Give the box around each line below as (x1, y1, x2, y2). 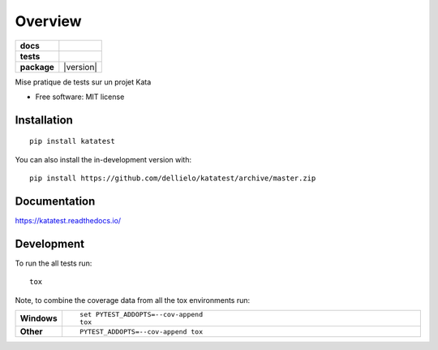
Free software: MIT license (35, 92, 125, 102)
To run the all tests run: (15, 258, 92, 268)
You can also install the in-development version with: (15, 154, 192, 164)
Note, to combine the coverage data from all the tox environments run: (15, 295, 251, 305)
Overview (15, 12, 82, 30)
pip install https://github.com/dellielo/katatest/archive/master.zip (29, 174, 316, 183)
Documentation (15, 194, 96, 208)
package (19, 61, 54, 72)
